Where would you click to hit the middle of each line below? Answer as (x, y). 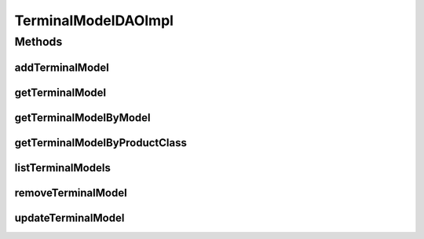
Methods (38, 42)
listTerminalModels (63, 168)
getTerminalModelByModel (82, 118)
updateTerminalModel (69, 217)
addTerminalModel (62, 67)
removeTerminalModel (71, 193)
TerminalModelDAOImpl (94, 20)
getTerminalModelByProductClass (101, 143)
